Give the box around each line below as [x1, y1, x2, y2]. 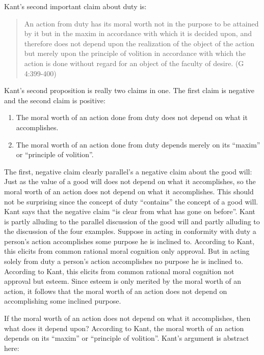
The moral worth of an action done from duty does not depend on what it [16, 112, 248, 123]
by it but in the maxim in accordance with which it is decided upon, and [24, 28, 252, 39]
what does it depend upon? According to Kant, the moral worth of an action [4, 322, 244, 333]
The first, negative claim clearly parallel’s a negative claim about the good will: [4, 166, 252, 176]
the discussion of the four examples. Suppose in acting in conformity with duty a [4, 226, 256, 236]
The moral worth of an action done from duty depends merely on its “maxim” [16, 139, 260, 150]
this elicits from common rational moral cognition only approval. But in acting [4, 246, 250, 256]
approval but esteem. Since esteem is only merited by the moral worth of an [4, 276, 242, 286]
